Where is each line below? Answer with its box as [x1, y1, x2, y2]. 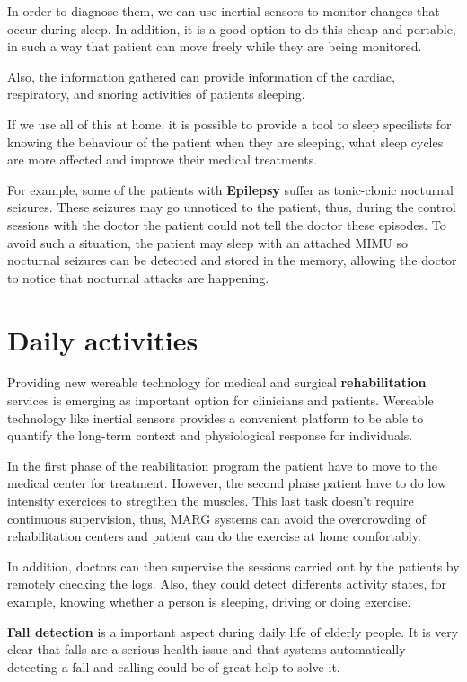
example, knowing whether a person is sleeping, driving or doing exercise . [7, 591, 411, 610]
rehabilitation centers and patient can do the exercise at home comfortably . [7, 527, 421, 545]
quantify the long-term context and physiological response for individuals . [7, 426, 413, 445]
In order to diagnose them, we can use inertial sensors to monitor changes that [7, 2, 440, 20]
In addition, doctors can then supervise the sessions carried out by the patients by [7, 556, 460, 575]
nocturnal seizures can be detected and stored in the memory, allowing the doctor [7, 251, 457, 270]
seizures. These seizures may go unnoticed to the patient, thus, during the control [7, 198, 456, 217]
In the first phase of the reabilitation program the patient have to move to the [7, 456, 438, 474]
